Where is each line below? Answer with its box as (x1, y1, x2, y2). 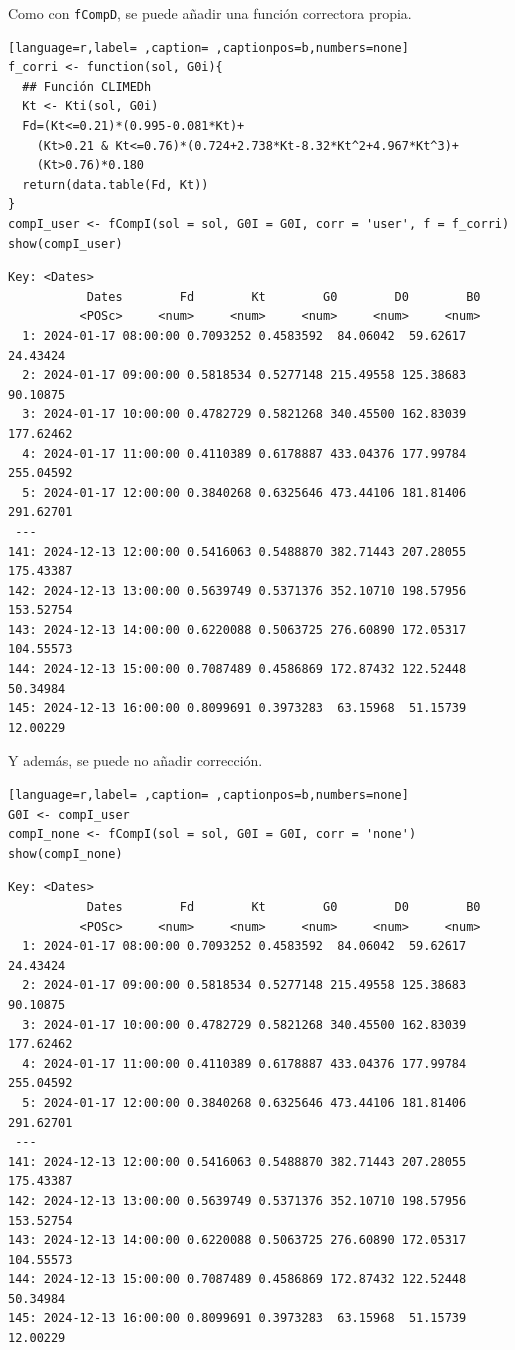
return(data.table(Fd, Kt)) (22, 177, 209, 192)
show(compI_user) (8, 236, 123, 251)
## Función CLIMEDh (22, 79, 152, 94)
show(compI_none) (8, 846, 123, 861)
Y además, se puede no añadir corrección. (8, 750, 263, 771)
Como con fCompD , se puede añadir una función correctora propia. (8, 3, 412, 23)
